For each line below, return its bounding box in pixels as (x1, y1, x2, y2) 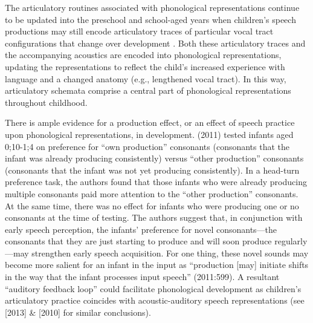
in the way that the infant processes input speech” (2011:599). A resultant (5, 270, 280, 283)
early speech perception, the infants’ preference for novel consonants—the (5, 223, 277, 235)
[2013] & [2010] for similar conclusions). (5, 305, 151, 318)
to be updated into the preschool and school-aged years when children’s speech (5, 13, 296, 25)
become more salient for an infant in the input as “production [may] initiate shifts (5, 258, 309, 271)
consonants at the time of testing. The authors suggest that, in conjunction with (5, 211, 303, 224)
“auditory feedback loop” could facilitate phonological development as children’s (5, 282, 302, 295)
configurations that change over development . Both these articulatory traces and (5, 36, 306, 49)
